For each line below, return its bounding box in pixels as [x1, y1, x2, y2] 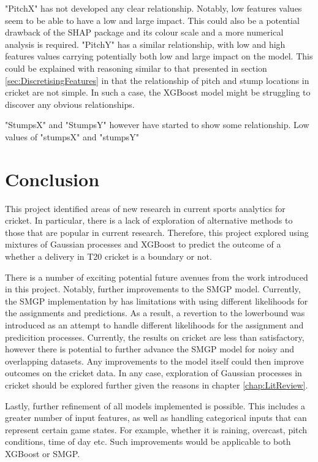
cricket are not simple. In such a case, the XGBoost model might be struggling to [5, 86, 311, 99]
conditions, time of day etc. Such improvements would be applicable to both [5, 435, 291, 448]
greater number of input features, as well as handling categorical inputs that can [5, 411, 307, 424]
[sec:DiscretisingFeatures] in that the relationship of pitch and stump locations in [5, 74, 309, 86]
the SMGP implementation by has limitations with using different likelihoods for [5, 294, 308, 307]
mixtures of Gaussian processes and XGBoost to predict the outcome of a [5, 238, 281, 251]
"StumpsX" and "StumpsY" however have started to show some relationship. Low [5, 118, 309, 131]
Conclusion [5, 166, 100, 191]
